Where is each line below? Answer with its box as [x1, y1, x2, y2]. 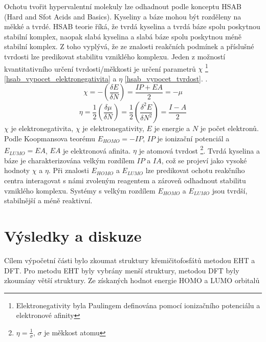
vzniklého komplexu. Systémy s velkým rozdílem [4, 185, 156, 196]
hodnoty [4, 165, 30, 176]
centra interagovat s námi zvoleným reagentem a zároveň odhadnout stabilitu [4, 175, 246, 186]
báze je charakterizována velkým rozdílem [4, 155, 135, 165]
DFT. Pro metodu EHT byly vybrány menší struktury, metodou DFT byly [4, 265, 239, 275]
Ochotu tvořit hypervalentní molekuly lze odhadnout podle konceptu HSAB [4, 1, 241, 11]
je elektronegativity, [82, 123, 144, 134]
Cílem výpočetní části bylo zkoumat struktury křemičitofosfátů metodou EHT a [4, 254, 255, 265]
